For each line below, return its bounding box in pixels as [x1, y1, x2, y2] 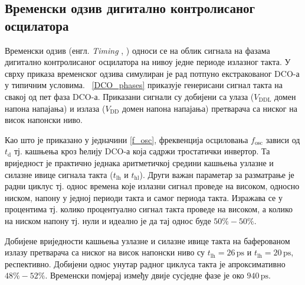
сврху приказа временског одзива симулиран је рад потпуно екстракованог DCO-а [5, 67, 300, 79]
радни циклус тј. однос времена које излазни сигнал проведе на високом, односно [5, 180, 300, 192]
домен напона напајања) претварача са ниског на [122, 102, 297, 114]
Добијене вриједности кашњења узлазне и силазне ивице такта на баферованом [5, 234, 290, 247]
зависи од [265, 133, 300, 145]
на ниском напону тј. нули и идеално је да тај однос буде [5, 214, 211, 226]
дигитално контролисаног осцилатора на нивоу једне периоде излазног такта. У [5, 56, 291, 68]
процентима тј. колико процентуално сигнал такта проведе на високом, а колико [5, 203, 293, 215]
